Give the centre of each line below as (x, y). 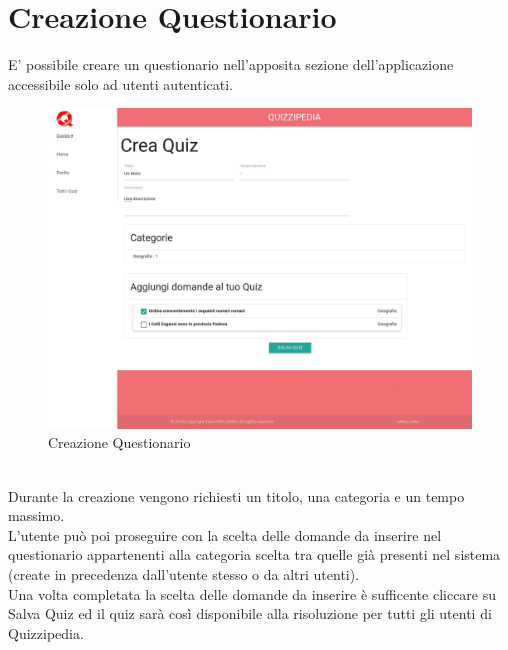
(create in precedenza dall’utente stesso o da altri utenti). (184, 573)
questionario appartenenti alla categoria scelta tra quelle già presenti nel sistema (254, 554)
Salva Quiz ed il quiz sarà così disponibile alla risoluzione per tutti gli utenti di (250, 613)
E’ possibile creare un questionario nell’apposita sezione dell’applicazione (231, 64)
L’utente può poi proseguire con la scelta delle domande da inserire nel (225, 534)
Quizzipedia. (46, 632)
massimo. (36, 515)
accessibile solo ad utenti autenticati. (120, 83)
